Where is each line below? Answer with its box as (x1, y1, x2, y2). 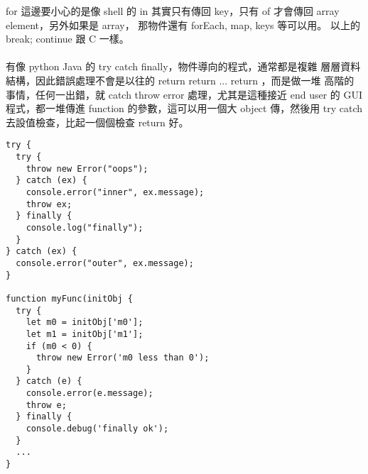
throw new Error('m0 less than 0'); (36, 353, 210, 363)
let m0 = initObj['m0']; (26, 317, 144, 328)
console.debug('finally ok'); (26, 424, 169, 434)
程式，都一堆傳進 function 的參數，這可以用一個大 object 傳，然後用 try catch (6, 101, 363, 116)
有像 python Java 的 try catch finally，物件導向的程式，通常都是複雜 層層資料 (6, 59, 361, 74)
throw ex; (26, 199, 72, 209)
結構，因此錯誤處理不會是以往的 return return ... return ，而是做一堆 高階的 (6, 72, 355, 87)
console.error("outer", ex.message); (16, 258, 194, 268)
